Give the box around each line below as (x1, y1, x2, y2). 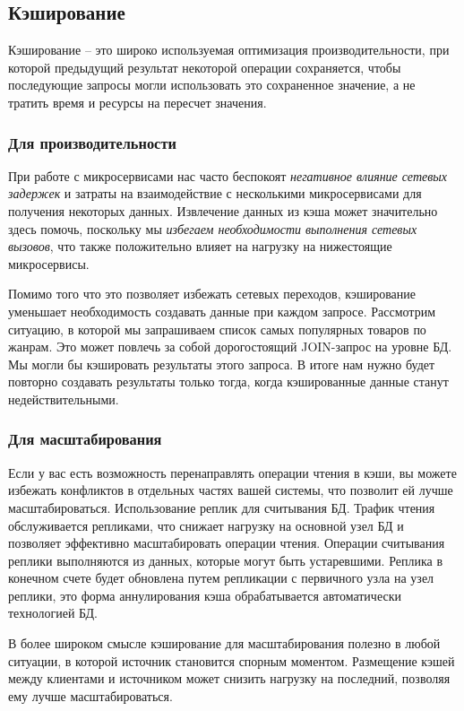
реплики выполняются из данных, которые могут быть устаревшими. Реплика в (8, 551, 443, 569)
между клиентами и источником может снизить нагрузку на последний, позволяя (8, 669, 451, 688)
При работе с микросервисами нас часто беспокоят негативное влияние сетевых (8, 166, 447, 185)
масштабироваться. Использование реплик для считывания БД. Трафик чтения (8, 498, 435, 516)
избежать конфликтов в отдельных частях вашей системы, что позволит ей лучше (8, 481, 453, 499)
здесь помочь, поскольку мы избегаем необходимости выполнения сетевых (8, 219, 417, 238)
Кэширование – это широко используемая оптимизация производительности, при (8, 40, 450, 59)
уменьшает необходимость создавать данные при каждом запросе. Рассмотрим (8, 301, 435, 320)
